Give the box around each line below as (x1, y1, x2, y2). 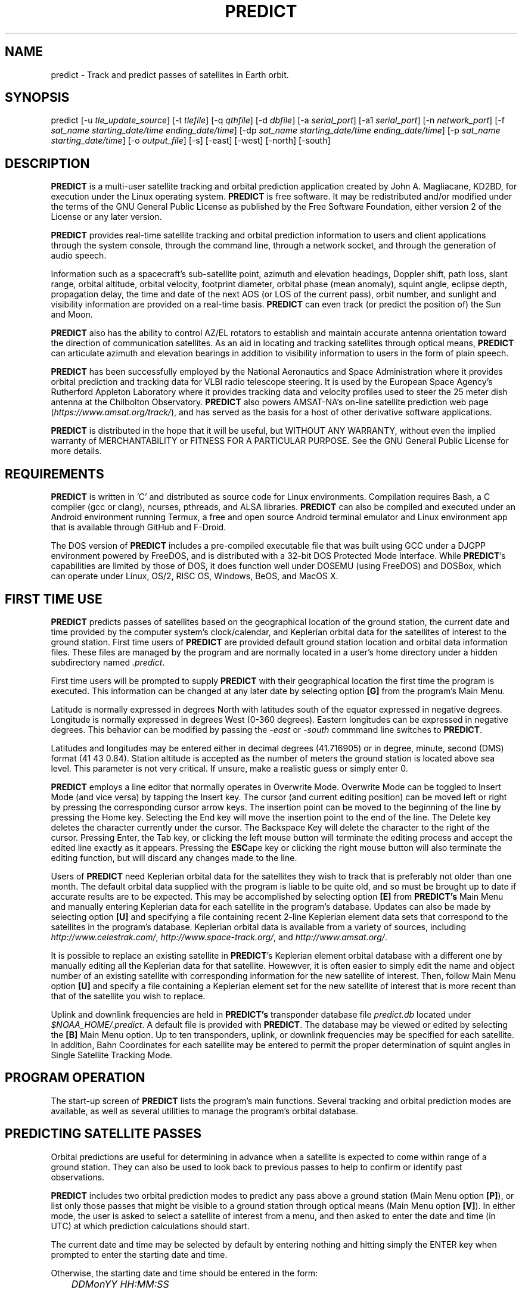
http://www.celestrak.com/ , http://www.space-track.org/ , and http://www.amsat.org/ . (51, 931, 387, 942)
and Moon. (51, 309, 93, 320)
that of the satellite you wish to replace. (51, 990, 206, 1001)
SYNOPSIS (5, 90, 70, 105)
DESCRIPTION (5, 156, 90, 171)
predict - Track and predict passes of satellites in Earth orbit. (51, 69, 289, 80)
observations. (51, 1171, 105, 1182)
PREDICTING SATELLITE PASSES (5, 1126, 202, 1142)
